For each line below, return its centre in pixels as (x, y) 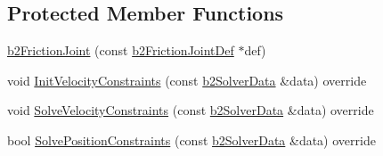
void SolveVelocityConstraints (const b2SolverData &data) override (191, 110)
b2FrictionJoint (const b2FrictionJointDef (121, 50)
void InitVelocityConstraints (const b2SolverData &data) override (187, 80)
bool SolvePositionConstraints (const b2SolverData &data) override (191, 140)
